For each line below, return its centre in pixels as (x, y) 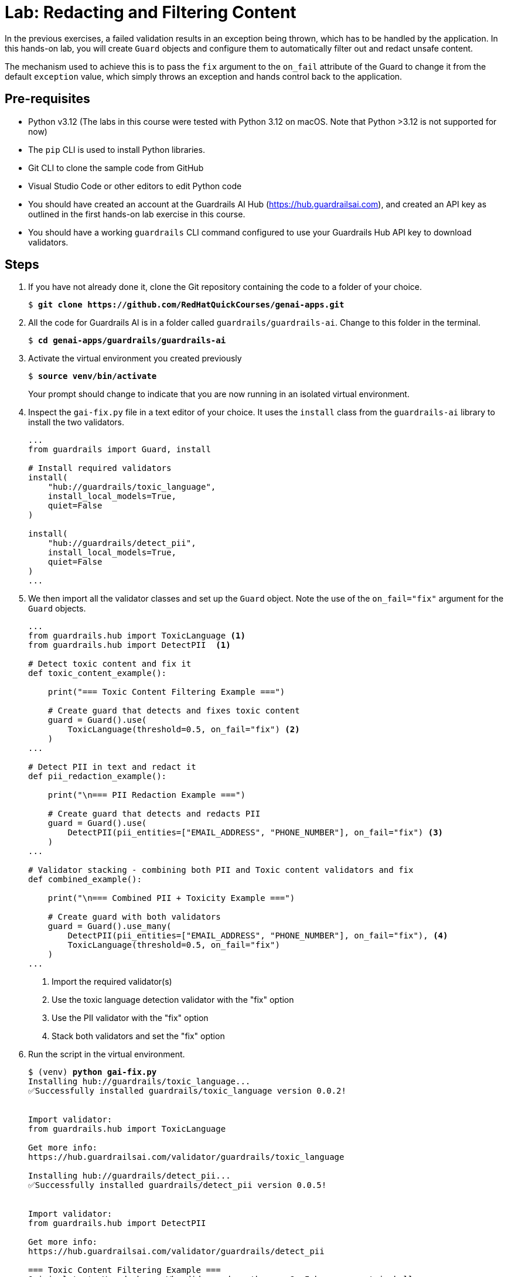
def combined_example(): (85, 880)
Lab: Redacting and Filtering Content (151, 12)
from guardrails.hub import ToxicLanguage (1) (137, 636)
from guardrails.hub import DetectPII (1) (129, 645)
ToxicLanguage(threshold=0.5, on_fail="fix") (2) (184, 730)
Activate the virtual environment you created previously (135, 358)
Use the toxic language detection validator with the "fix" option (173, 1000)
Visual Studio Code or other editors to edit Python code (135, 186)
